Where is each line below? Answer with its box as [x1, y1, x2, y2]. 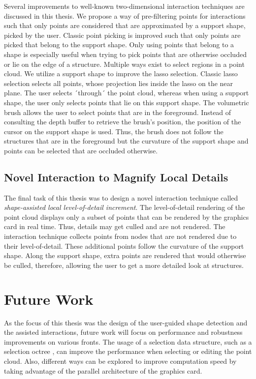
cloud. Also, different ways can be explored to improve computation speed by [4, 355, 237, 366]
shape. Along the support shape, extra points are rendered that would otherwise [4, 250, 246, 261]
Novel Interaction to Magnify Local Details [4, 169, 228, 184]
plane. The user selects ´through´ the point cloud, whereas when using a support [4, 87, 249, 98]
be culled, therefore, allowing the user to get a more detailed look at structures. [4, 260, 244, 270]
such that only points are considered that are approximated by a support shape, [4, 20, 246, 30]
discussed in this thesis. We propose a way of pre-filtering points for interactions [4, 10, 246, 21]
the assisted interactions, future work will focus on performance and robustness [4, 327, 243, 337]
